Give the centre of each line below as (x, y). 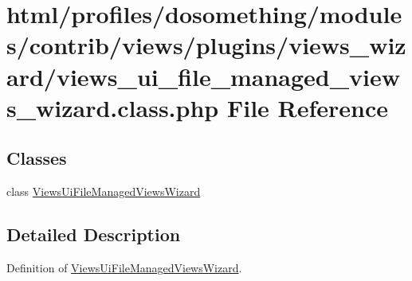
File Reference (308, 107)
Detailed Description (94, 234)
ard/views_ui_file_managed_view (204, 76)
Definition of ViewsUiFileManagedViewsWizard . (124, 267)
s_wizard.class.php (113, 107)
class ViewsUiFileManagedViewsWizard (104, 191)
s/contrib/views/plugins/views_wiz (206, 45)
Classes (37, 158)
